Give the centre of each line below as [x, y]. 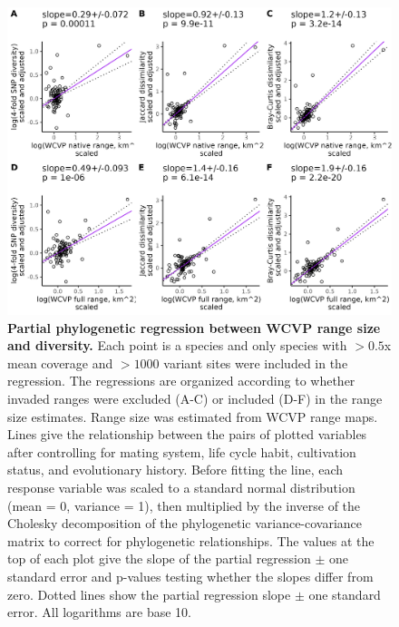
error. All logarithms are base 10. [99, 612]
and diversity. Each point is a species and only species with [177, 345]
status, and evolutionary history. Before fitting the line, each [175, 470]
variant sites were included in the [256, 362]
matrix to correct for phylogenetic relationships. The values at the [191, 540]
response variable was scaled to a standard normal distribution [181, 488]
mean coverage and [60, 362]
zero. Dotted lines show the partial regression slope [149, 594]
